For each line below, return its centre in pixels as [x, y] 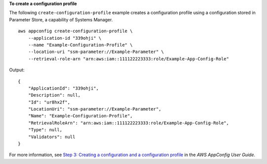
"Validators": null [52, 137]
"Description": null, [54, 95]
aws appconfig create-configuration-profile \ [75, 31]
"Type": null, [45, 130]
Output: [17, 70]
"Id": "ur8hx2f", [49, 102]
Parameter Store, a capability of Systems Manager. [61, 19]
